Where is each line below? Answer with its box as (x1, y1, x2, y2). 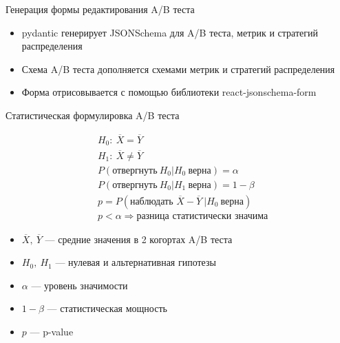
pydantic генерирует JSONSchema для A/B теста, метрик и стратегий (21, 25, 318, 39)
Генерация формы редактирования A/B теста (6, 2, 195, 16)
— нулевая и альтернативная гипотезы (55, 255, 216, 269)
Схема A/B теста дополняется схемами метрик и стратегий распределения (21, 61, 335, 76)
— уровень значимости (31, 278, 128, 292)
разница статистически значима (136, 211, 268, 221)
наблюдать (129, 196, 173, 207)
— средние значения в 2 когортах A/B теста (45, 231, 233, 246)
